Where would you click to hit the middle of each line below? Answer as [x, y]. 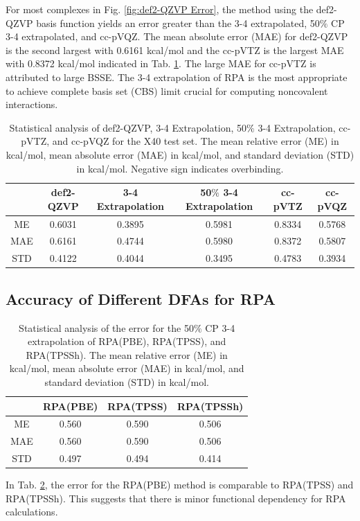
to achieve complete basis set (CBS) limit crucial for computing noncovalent [167, 90]
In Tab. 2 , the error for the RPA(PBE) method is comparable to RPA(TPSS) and [180, 485]
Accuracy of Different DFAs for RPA [141, 298]
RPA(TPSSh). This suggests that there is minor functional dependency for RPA [176, 498]
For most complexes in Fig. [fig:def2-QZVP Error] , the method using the [160, 9]
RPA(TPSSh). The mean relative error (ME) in [127, 354]
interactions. [32, 104]
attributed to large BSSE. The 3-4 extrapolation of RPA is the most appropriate [177, 77]
